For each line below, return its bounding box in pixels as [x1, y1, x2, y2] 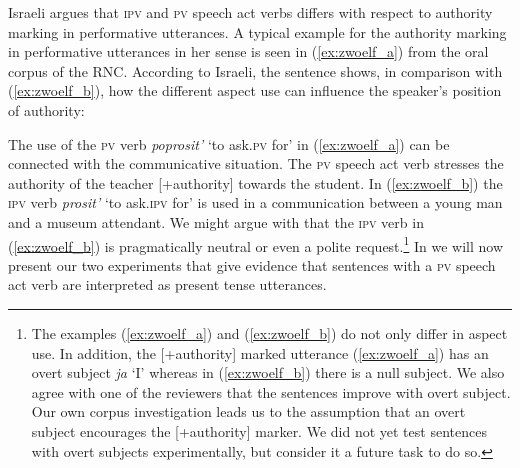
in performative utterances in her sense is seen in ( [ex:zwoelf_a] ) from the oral [8, 41, 489, 62]
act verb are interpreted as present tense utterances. [8, 274, 327, 295]
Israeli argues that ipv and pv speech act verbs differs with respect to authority [8, 2, 493, 22]
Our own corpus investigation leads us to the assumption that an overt [31, 401, 466, 422]
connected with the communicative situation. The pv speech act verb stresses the [8, 153, 504, 174]
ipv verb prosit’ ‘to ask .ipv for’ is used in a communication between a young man [8, 192, 503, 213]
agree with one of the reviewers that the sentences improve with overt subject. [31, 381, 511, 402]
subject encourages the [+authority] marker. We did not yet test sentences [31, 420, 487, 441]
